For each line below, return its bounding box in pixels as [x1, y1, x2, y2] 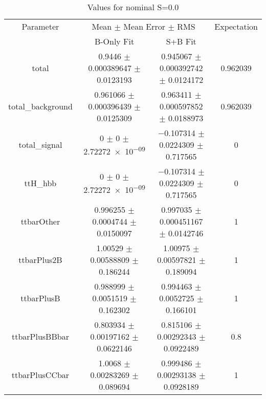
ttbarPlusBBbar [11, 330, 69, 342]
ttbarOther [20, 215, 60, 227]
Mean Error [123, 20, 166, 32]
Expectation [214, 20, 258, 32]
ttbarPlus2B [18, 254, 62, 265]
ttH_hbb [24, 177, 57, 189]
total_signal [18, 139, 62, 150]
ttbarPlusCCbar [11, 369, 70, 381]
